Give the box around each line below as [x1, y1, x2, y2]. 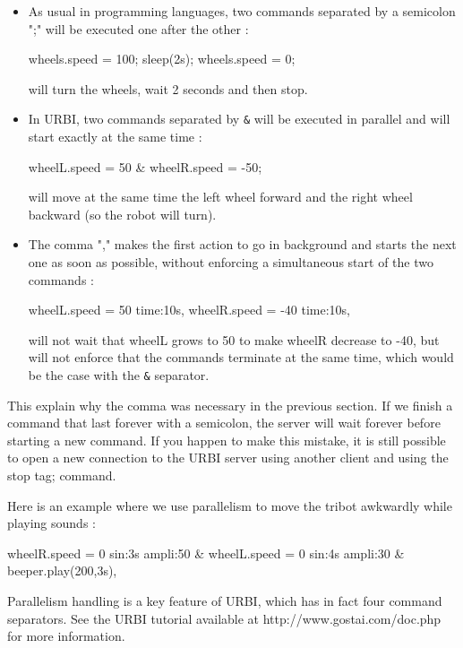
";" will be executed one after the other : [28, 19, 249, 38]
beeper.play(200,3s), [7, 561, 117, 580]
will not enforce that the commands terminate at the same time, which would [28, 348, 454, 367]
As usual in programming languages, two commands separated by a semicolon [28, 2, 456, 20]
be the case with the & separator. [28, 365, 210, 384]
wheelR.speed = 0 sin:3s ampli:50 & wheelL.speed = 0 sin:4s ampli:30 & [7, 543, 405, 562]
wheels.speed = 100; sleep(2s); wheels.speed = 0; [28, 49, 296, 68]
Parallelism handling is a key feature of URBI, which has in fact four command [7, 591, 442, 609]
